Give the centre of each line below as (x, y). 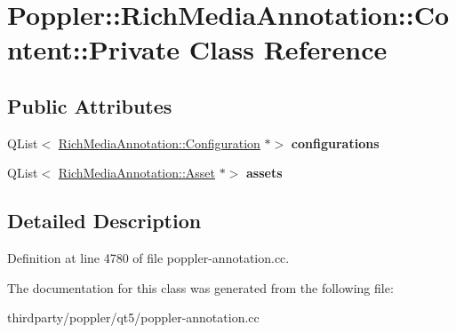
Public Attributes (90, 105)
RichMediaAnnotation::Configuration (159, 143)
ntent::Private (93, 49)
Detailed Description (104, 221)
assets (264, 173)
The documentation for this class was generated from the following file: (200, 287)
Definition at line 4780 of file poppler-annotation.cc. (148, 258)
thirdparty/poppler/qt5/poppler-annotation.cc (133, 317)
